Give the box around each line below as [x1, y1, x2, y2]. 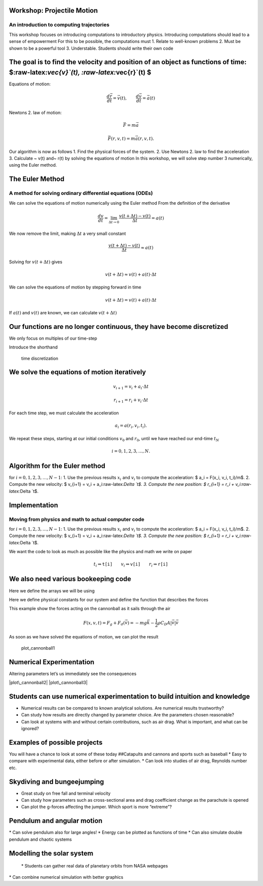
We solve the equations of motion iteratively [9, 368, 146, 376]
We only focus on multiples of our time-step [9, 335, 97, 341]
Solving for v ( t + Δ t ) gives [9, 259, 63, 265]
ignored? [21, 726, 39, 732]
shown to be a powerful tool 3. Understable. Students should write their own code [9, 45, 173, 51]
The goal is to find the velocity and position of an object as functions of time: [9, 58, 247, 66]
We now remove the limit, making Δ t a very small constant [9, 231, 126, 236]
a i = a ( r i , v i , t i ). [114, 423, 147, 429]
